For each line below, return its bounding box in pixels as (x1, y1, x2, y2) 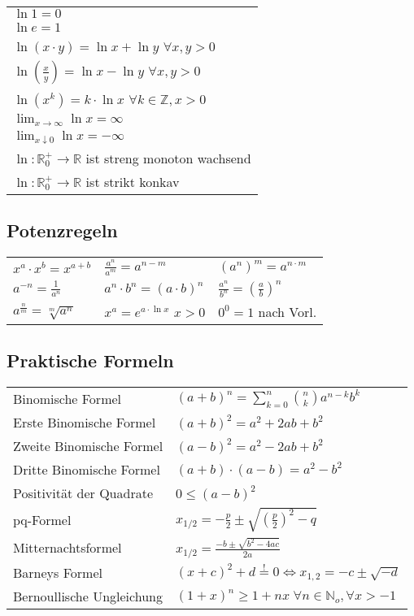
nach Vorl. (258, 301, 317, 321)
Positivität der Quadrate (13, 484, 153, 502)
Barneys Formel (13, 563, 102, 583)
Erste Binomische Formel (13, 413, 156, 432)
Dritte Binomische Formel (13, 460, 160, 479)
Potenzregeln (7, 217, 118, 242)
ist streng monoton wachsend (85, 148, 251, 167)
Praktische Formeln (7, 348, 174, 373)
